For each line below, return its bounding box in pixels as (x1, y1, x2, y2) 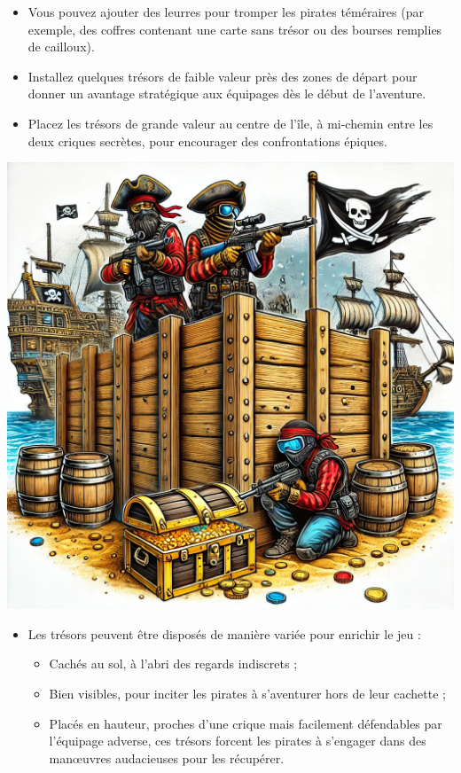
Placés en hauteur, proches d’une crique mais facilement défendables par (49, 714, 442, 732)
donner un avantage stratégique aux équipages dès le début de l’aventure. (27, 84, 426, 103)
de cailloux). (27, 37, 95, 56)
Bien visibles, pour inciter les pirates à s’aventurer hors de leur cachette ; (49, 683, 446, 702)
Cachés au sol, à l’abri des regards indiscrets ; (49, 654, 298, 673)
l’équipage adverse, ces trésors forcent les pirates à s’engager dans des (49, 731, 426, 750)
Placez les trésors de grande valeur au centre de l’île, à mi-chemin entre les (27, 113, 434, 132)
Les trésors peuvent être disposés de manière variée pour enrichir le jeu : (27, 624, 421, 643)
